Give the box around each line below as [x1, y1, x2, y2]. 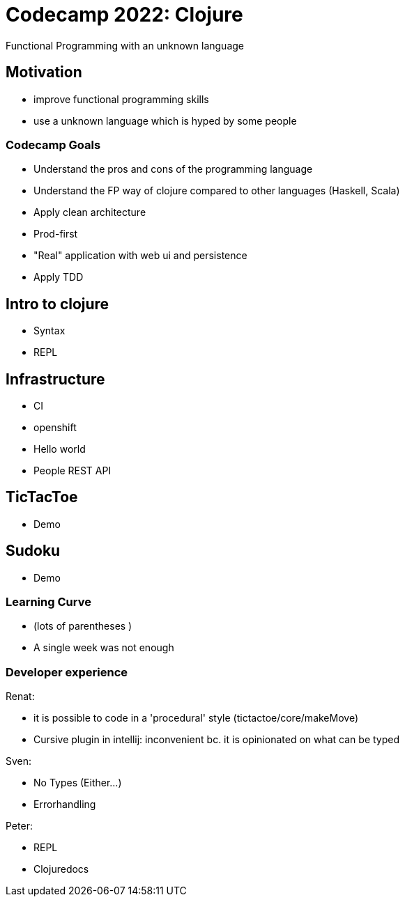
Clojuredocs [33, 863, 89, 876]
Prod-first [33, 228, 78, 240]
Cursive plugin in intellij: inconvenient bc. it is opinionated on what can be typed [33, 733, 400, 746]
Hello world [33, 443, 86, 456]
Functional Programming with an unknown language [6, 39, 244, 52]
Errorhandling [33, 798, 96, 811]
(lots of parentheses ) [33, 620, 132, 632]
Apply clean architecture [33, 206, 146, 219]
